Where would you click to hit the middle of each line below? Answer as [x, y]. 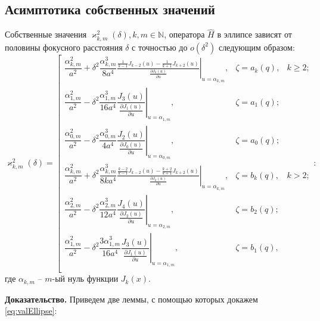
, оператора [184, 34]
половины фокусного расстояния [64, 47]
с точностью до [160, 47]
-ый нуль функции [85, 278]
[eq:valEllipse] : [31, 311]
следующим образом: [257, 47]
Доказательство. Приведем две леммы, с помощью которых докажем [131, 299]
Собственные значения [46, 34]
